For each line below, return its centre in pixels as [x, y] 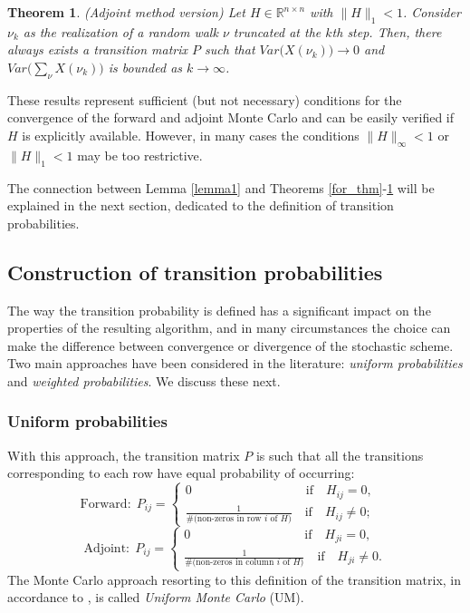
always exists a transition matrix [98, 49]
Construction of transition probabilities [195, 272]
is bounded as [145, 67]
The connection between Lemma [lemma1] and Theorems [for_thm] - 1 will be [221, 187]
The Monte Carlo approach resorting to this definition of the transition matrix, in [235, 579]
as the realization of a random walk [120, 31]
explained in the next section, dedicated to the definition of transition [201, 205]
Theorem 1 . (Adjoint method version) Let [126, 12]
